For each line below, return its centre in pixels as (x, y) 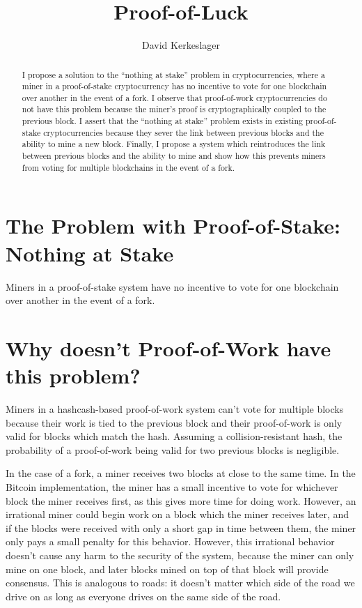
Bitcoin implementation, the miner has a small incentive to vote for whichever (172, 487)
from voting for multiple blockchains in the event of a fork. (128, 167)
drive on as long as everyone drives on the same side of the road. (143, 596)
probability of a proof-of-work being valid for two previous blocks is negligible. (173, 449)
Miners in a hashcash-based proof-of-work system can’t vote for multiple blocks (175, 409)
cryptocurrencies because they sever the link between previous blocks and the (184, 132)
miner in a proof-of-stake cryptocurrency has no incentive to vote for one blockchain (174, 86)
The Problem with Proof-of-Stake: (173, 226)
